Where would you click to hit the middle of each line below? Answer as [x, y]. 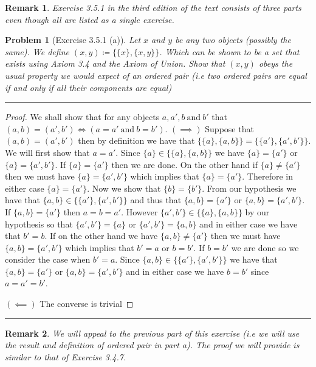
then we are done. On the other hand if [184, 164]
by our [257, 211]
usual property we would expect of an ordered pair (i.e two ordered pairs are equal [156, 75]
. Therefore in [267, 176]
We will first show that [47, 152]
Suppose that [229, 128]
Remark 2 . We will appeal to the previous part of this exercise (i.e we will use [152, 333]
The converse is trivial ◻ [87, 304]
